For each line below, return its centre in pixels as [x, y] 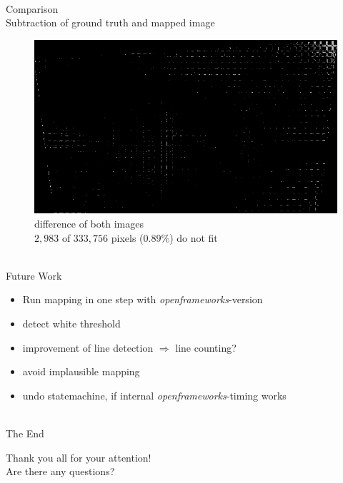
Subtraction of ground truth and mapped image [110, 22]
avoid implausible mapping [81, 371]
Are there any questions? [60, 471]
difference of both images [89, 224]
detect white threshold [71, 324]
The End [25, 433]
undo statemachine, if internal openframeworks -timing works [154, 395]
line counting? [206, 347]
